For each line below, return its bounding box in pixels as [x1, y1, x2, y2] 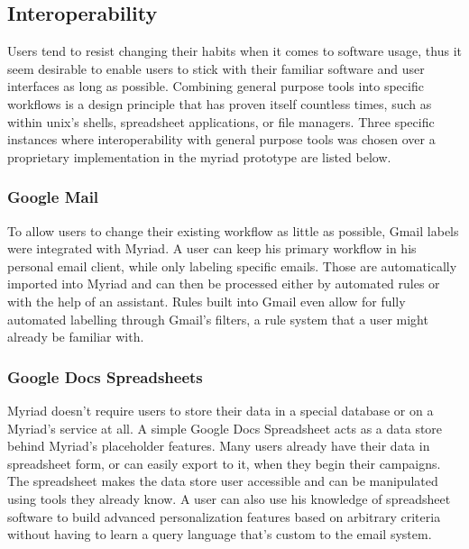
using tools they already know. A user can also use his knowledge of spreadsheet [7, 489, 451, 508]
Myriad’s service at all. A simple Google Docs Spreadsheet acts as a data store [7, 418, 443, 437]
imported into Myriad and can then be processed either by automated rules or [7, 274, 440, 293]
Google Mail [7, 186, 99, 208]
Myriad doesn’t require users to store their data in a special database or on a [7, 400, 434, 419]
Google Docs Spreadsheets [7, 365, 203, 388]
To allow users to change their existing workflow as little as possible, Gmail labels [7, 221, 459, 240]
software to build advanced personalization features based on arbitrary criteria [7, 507, 441, 526]
